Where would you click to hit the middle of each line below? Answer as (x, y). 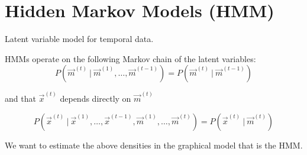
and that (20, 98)
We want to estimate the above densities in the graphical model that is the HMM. (154, 145)
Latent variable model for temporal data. (79, 39)
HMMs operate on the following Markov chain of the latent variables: (130, 58)
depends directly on (96, 98)
